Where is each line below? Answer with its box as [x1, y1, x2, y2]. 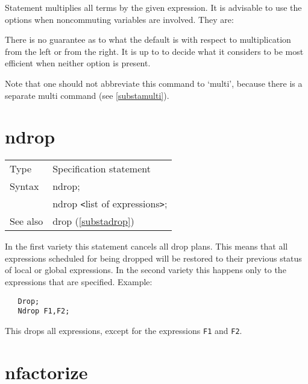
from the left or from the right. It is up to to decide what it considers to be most [5, 45, 304, 57]
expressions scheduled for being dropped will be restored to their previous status [5, 251, 302, 264]
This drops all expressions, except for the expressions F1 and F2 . [5, 324, 242, 336]
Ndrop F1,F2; [17, 307, 70, 316]
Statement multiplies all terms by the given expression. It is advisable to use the [5, 1, 302, 13]
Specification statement [52, 162, 151, 176]
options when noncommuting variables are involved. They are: [5, 13, 234, 25]
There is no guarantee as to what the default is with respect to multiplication [5, 33, 291, 46]
